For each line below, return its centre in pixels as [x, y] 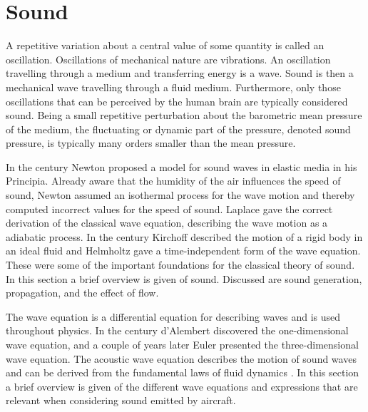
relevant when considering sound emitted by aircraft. [121, 400]
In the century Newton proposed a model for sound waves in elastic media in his [182, 166]
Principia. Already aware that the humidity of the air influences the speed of [173, 181]
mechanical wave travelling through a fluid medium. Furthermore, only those [173, 87]
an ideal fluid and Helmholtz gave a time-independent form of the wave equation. [183, 251]
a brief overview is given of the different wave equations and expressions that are [182, 386]
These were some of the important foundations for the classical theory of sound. [180, 265]
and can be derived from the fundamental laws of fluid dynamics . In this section [183, 372]
